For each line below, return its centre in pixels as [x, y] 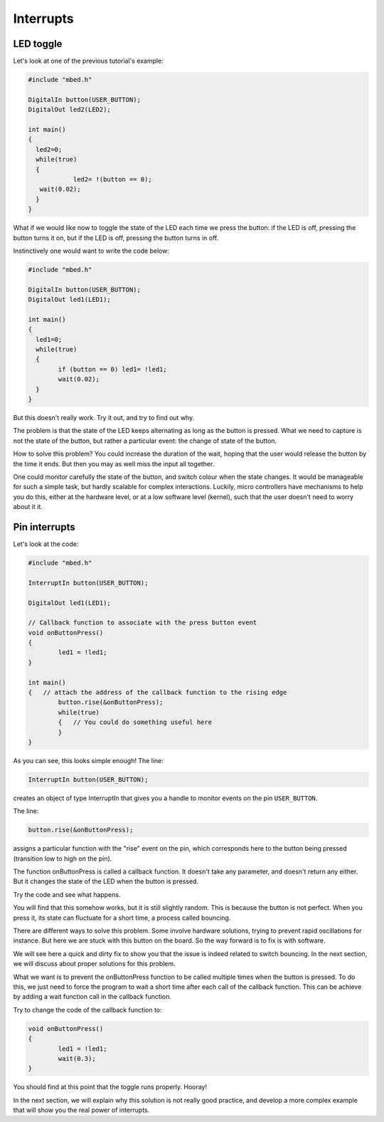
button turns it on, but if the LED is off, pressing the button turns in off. [116, 238]
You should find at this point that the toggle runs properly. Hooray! [110, 1087]
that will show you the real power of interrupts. [81, 1110]
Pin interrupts [44, 527]
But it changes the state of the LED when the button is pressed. [106, 881]
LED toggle [38, 44]
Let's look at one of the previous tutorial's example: [88, 61]
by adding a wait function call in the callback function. [92, 997]
